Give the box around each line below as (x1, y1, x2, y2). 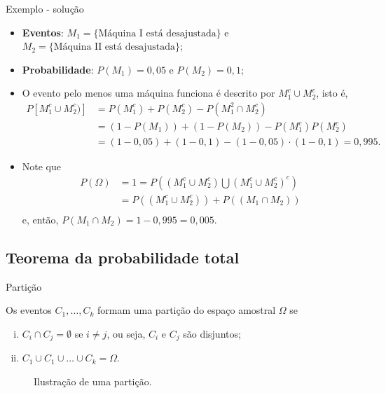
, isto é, (316, 85, 348, 100)
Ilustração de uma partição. (34, 373, 152, 388)
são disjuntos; (183, 326, 241, 340)
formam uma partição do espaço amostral (97, 303, 276, 317)
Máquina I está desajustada (98, 28, 216, 39)
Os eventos (6, 303, 52, 317)
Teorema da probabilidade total (6, 246, 240, 268)
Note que (22, 159, 62, 174)
